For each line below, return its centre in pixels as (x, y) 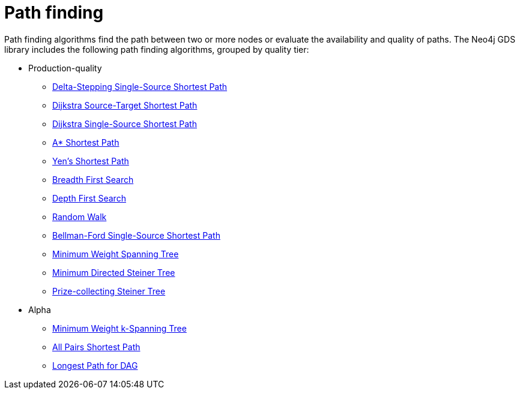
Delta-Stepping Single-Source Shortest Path (140, 86)
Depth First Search (89, 198)
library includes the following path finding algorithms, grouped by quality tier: (157, 49)
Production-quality (65, 68)
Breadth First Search (93, 179)
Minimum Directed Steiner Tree (114, 272)
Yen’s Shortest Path (91, 161)
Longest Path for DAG (95, 365)
